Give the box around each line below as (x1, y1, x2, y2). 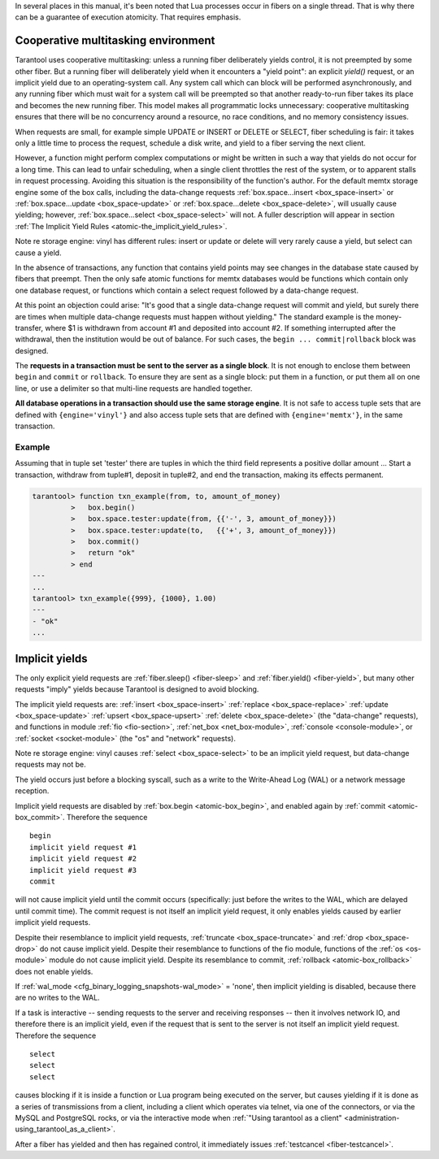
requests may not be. (15, 760, 87, 770)
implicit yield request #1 (29, 842, 137, 852)
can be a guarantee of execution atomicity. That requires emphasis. (15, 12, 241, 22)
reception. (15, 786, 50, 796)
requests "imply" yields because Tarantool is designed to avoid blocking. (15, 684, 259, 694)
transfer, (15, 323, 44, 332)
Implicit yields (15, 651, 88, 666)
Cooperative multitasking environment (15, 33, 215, 48)
